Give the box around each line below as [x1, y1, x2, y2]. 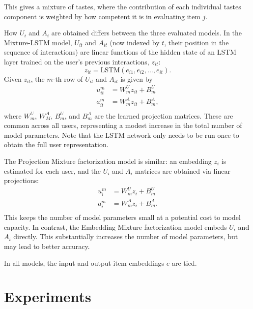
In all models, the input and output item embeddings [4, 257, 165, 268]
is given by [120, 73, 153, 84]
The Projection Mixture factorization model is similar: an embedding [4, 155, 212, 166]
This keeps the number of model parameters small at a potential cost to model [4, 212, 241, 222]
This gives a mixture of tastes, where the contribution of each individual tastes [4, 1, 241, 11]
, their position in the [164, 37, 229, 47]
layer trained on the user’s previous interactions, [4, 56, 149, 66]
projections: [4, 175, 39, 185]
